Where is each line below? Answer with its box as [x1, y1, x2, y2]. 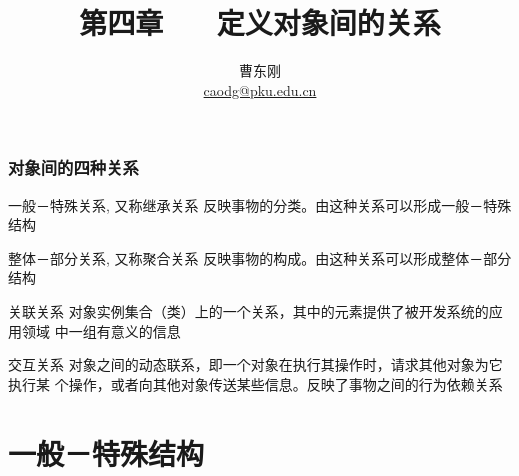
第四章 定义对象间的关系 [79, 2, 441, 43]
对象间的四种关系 [8, 155, 139, 180]
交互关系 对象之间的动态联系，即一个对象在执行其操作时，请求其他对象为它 [8, 354, 503, 375]
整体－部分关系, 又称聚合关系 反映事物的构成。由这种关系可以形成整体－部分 [8, 247, 512, 268]
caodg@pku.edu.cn [203, 79, 317, 100]
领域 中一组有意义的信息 [21, 320, 181, 341]
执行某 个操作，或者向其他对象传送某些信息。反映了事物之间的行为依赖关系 [8, 373, 503, 394]
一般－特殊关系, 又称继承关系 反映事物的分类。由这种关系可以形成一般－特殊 [8, 194, 512, 215]
